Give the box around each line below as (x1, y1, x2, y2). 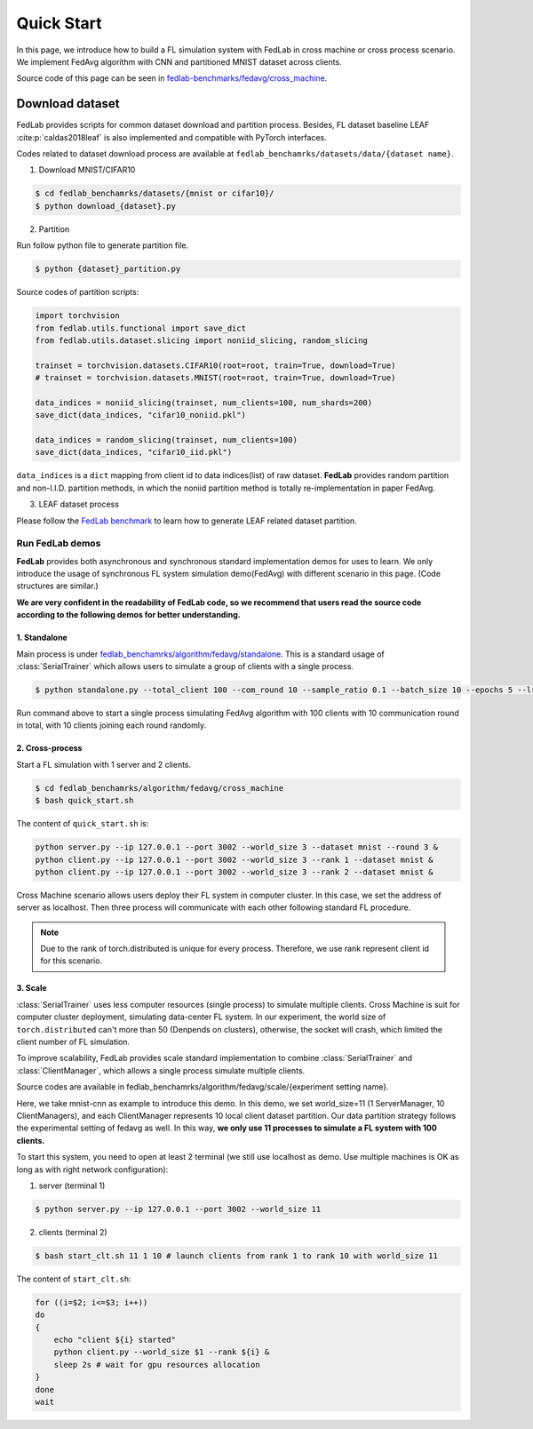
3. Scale (16, 983, 48, 994)
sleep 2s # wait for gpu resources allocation (53, 1360, 261, 1369)
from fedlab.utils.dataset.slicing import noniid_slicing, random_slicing (35, 335, 369, 346)
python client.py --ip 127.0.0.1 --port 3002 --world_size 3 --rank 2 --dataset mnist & (35, 866, 434, 877)
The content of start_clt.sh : (16, 1273, 132, 1284)
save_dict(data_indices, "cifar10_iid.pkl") (35, 447, 233, 458)
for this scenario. (40, 955, 102, 966)
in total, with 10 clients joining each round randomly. (16, 720, 207, 730)
